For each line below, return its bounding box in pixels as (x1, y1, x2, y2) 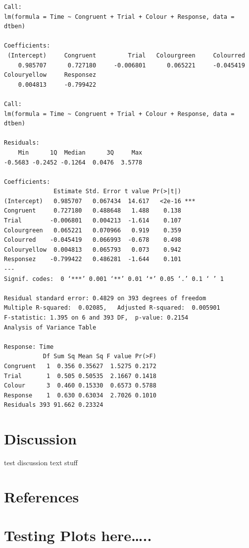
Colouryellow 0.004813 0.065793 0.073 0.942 (4, 246, 181, 253)
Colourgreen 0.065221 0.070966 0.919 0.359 (4, 226, 181, 234)
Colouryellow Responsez (4, 71, 97, 79)
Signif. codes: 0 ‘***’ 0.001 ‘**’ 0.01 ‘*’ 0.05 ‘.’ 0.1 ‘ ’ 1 (4, 275, 224, 282)
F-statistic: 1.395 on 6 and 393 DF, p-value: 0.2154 (4, 314, 189, 321)
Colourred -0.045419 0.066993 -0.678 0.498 (4, 236, 181, 244)
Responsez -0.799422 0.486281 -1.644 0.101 (4, 256, 181, 263)
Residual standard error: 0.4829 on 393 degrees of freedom (4, 294, 206, 302)
